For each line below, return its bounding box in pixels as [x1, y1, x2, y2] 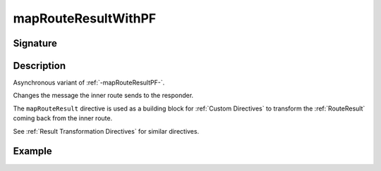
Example [13, 145, 52, 158]
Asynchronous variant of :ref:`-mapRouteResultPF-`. [13, 78, 165, 87]
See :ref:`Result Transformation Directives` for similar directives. [13, 127, 200, 135]
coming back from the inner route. [13, 114, 113, 122]
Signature [13, 37, 58, 49]
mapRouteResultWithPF [13, 11, 157, 26]
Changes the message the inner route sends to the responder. [13, 91, 194, 100]
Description [13, 60, 66, 72]
